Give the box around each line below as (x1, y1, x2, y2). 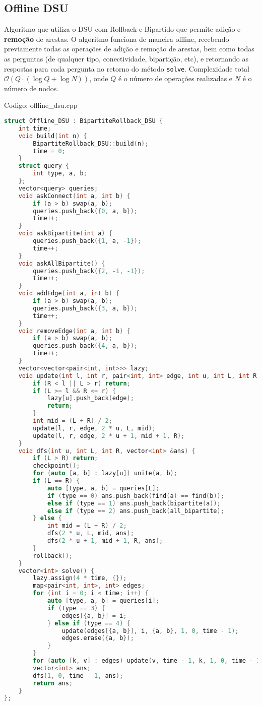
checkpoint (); (33, 462, 80, 470)
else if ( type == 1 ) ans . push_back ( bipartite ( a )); (47, 499, 221, 507)
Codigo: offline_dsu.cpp (4, 100, 78, 110)
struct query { (18, 162, 69, 170)
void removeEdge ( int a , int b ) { (18, 327, 130, 335)
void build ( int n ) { (18, 132, 87, 140)
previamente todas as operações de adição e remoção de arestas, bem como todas (4, 43, 254, 54)
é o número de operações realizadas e (118, 73, 233, 84)
